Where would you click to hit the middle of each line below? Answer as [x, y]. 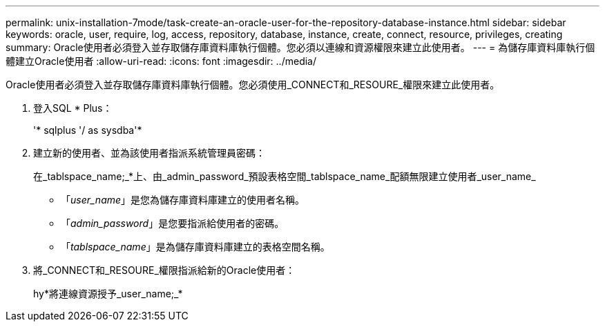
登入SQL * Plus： [73, 108]
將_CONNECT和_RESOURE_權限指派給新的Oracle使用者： [164, 270]
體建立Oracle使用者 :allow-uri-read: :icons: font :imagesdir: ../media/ [161, 61]
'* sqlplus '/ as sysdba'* [88, 130]
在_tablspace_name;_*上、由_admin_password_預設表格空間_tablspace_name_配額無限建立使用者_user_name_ [285, 176]
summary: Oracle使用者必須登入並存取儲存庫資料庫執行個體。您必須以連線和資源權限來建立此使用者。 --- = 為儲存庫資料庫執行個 [300, 47]
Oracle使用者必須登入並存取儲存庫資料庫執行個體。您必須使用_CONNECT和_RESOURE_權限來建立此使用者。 [253, 85]
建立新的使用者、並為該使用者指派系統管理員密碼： [149, 153]
